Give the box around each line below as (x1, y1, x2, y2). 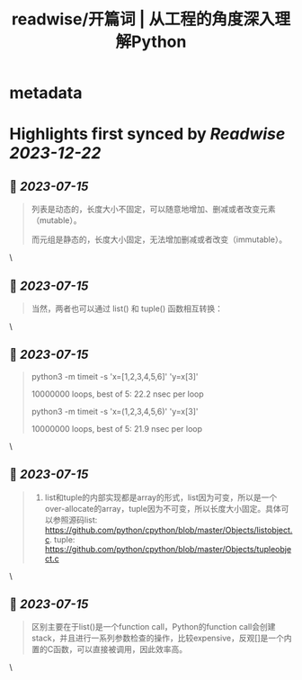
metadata (9, 83, 83, 103)
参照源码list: (52, 514, 98, 525)
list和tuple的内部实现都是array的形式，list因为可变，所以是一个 (44, 492, 278, 503)
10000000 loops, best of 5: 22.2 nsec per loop (31, 389, 204, 399)
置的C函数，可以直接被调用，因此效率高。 (31, 644, 188, 655)
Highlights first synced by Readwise (9, 124, 286, 145)
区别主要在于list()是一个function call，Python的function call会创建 (31, 622, 276, 632)
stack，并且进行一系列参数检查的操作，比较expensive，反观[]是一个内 (31, 632, 292, 644)
